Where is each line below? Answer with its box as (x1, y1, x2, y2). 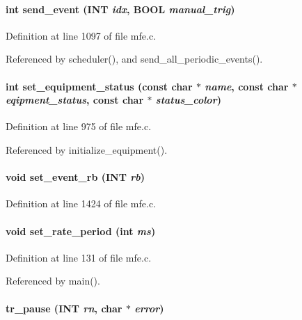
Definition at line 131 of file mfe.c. (6, 250, 152, 264)
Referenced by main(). (6, 273, 100, 288)
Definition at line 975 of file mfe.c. (6, 119, 152, 134)
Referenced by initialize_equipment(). (6, 142, 168, 157)
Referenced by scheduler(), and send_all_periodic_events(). (6, 51, 263, 66)
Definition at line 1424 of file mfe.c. (6, 196, 157, 211)
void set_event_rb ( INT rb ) (6, 170, 145, 184)
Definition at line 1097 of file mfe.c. (6, 28, 157, 42)
